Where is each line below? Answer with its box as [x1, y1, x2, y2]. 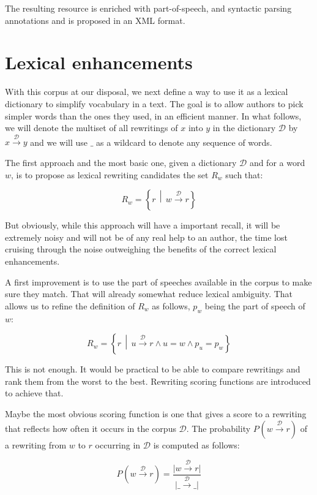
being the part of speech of [204, 299, 305, 312]
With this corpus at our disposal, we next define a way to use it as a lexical [5, 85, 288, 98]
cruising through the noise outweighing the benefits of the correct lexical [5, 243, 277, 255]
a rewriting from [5, 438, 67, 451]
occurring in [95, 438, 141, 451]
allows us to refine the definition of [5, 299, 135, 312]
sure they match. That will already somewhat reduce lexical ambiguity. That [5, 287, 293, 300]
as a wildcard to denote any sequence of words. [96, 135, 272, 148]
